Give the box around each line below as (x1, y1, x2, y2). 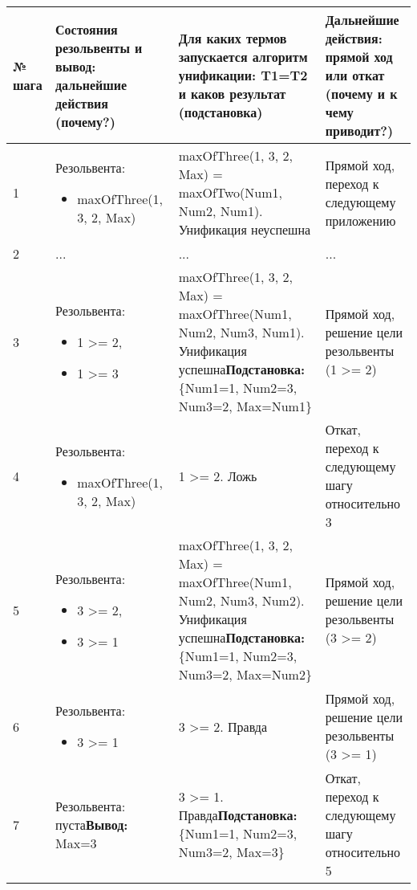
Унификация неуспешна (178, 220, 311, 239)
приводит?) (325, 121, 394, 140)
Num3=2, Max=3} (178, 843, 285, 861)
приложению (325, 210, 396, 230)
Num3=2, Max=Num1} (178, 397, 312, 415)
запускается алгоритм (178, 47, 308, 66)
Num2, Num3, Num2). (178, 591, 305, 610)
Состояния (55, 19, 118, 39)
